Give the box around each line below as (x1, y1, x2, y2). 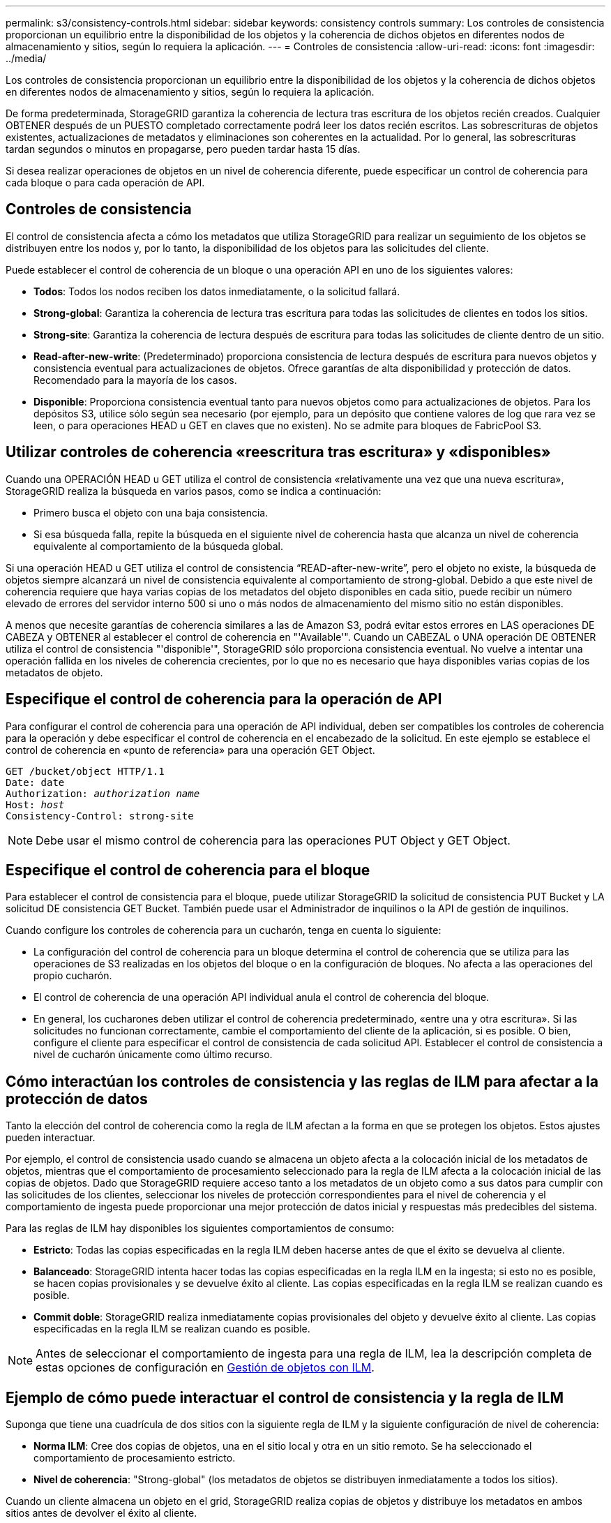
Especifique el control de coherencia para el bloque (6, 861, 370, 879)
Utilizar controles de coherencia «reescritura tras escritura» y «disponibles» (6, 443, 551, 461)
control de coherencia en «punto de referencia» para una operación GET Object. (6, 743, 375, 756)
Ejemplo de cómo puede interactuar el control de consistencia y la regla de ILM (6, 1388, 564, 1406)
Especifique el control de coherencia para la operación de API (6, 690, 442, 708)
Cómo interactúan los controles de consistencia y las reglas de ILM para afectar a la (6, 1072, 598, 1090)
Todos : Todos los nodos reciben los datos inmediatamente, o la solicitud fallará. (33, 285, 400, 297)
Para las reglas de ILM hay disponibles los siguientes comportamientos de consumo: (6, 1222, 395, 1235)
